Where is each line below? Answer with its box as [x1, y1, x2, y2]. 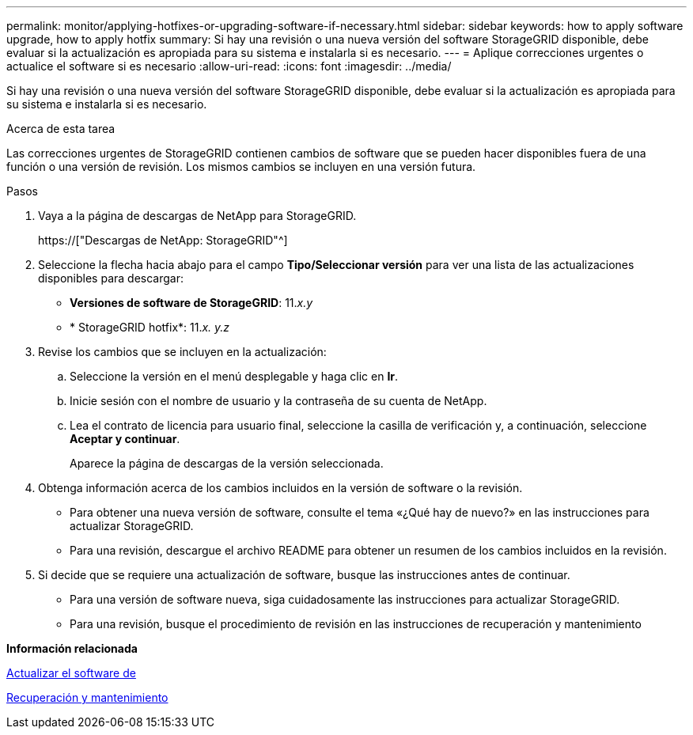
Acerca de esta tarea [6, 122, 116, 135]
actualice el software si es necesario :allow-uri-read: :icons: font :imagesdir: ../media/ [6, 59, 452, 73]
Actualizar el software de [6, 666, 136, 680]
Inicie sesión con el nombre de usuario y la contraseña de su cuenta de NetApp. [70, 394, 487, 407]
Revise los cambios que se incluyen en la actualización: [38, 345, 327, 358]
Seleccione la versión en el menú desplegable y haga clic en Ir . [70, 369, 399, 383]
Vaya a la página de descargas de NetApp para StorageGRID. [38, 209, 357, 222]
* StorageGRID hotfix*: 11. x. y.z [70, 320, 230, 334]
